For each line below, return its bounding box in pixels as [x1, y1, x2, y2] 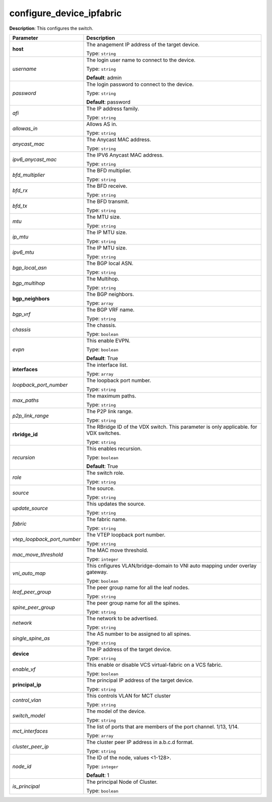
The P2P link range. [86, 408, 133, 415]
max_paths [12, 396, 39, 404]
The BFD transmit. [86, 197, 129, 205]
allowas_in [12, 125, 38, 132]
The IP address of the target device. [86, 645, 172, 653]
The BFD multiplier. [86, 167, 132, 174]
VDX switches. [86, 429, 121, 436]
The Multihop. [86, 275, 119, 282]
